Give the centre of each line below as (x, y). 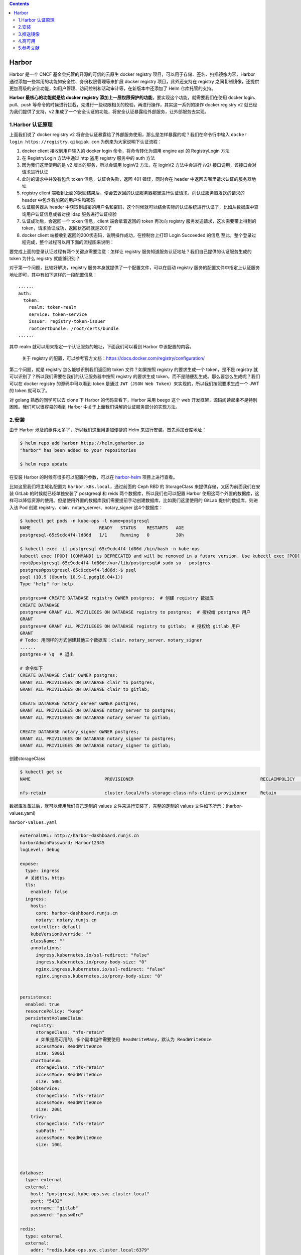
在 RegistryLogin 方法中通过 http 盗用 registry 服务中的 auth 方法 (88, 158)
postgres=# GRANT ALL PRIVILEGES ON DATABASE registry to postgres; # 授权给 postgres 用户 (135, 612)
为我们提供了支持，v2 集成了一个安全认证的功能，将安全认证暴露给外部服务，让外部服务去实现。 (109, 112)
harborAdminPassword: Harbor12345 (62, 843)
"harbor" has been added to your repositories (78, 450)
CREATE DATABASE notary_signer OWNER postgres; (79, 731)
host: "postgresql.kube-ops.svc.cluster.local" (90, 1194)
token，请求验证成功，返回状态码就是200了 (67, 228)
